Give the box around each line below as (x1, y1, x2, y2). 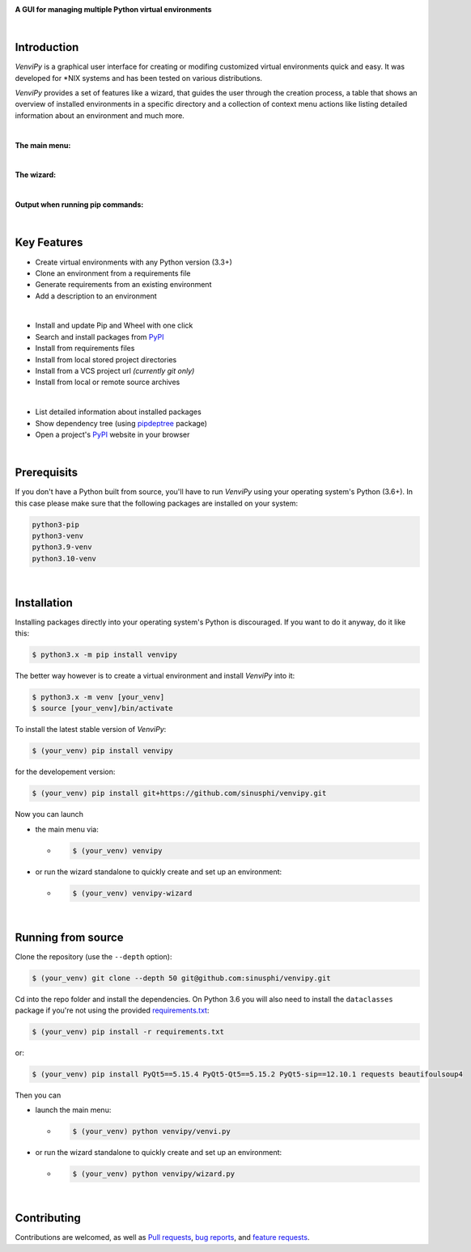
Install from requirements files (35, 344, 135, 353)
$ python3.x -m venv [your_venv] (32, 692, 165, 702)
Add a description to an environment (35, 291, 157, 301)
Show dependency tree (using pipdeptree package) (35, 418, 208, 428)
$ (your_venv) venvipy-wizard (72, 888, 193, 898)
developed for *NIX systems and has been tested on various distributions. (15, 73, 263, 82)
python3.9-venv (32, 543, 92, 552)
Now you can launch (15, 810, 84, 819)
